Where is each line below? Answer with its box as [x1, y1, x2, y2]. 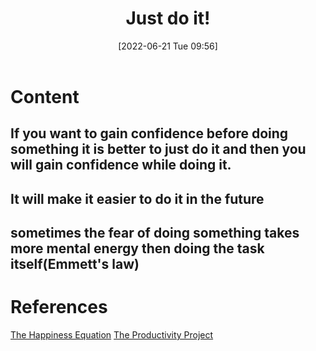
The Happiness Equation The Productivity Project [10, 329, 214, 341]
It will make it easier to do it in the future [10, 190, 265, 207]
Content [10, 85, 80, 108]
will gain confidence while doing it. [10, 157, 232, 174]
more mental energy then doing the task [10, 240, 265, 257]
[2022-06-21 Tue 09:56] [118, 40, 218, 52]
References [10, 296, 108, 319]
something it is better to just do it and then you [10, 141, 307, 158]
